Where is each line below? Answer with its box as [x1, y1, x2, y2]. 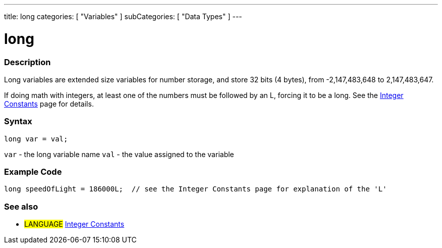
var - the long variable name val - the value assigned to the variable [4, 150, 234, 159]
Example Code [4, 167, 62, 177]
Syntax [4, 116, 32, 127]
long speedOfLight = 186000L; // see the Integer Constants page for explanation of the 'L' [4, 185, 387, 193]
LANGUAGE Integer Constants [24, 220, 125, 229]
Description [4, 57, 51, 67]
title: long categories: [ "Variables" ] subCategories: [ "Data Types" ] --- [4, 12, 242, 21]
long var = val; [4, 134, 68, 143]
